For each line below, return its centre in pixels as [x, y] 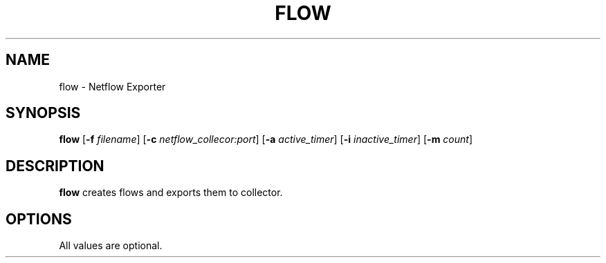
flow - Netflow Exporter [112, 86]
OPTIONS [39, 219]
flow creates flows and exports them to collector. [171, 193]
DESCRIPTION [55, 166]
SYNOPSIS [43, 113]
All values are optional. [111, 246]
